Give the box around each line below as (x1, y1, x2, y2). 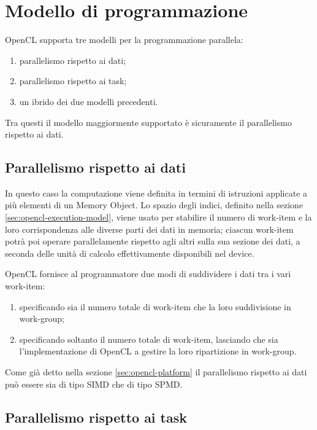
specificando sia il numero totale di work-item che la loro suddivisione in (19, 300, 291, 313)
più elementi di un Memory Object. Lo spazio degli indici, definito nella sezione (5, 198, 304, 211)
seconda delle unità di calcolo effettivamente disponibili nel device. (5, 246, 254, 259)
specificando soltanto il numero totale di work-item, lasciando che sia (19, 332, 278, 345)
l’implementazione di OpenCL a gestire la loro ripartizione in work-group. (19, 345, 297, 358)
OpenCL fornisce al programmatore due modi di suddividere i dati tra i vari (5, 267, 291, 280)
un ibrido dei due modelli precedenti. (19, 95, 158, 107)
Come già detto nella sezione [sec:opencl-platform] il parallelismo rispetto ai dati (5, 365, 307, 378)
